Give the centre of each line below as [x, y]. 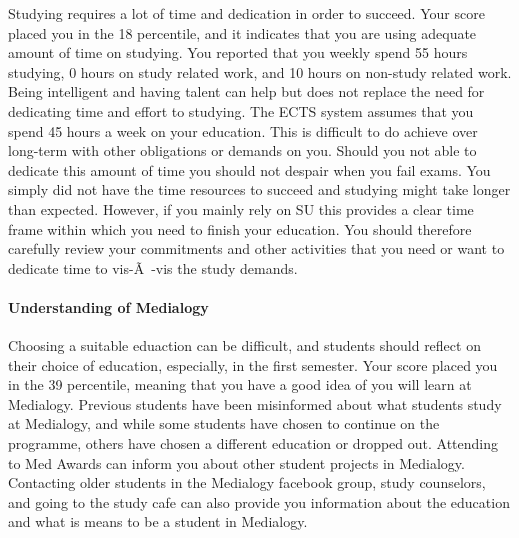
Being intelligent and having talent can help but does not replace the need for [246, 91]
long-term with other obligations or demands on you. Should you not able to [242, 150]
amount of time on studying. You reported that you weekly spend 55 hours [238, 52]
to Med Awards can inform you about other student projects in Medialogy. [236, 462]
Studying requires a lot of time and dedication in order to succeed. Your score [246, 13]
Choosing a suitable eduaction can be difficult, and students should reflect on [244, 345]
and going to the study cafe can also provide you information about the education [259, 501]
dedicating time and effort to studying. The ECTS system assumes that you [241, 110]
